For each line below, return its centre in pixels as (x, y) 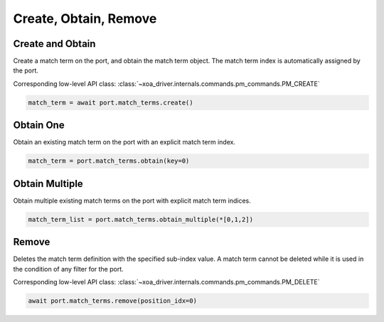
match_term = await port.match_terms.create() (111, 102)
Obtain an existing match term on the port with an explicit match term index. (124, 142)
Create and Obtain (54, 44)
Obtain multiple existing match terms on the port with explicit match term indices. (132, 200)
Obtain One (39, 125)
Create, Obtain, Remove (85, 18)
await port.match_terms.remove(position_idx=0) (112, 301)
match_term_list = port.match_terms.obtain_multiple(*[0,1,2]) (141, 219)
